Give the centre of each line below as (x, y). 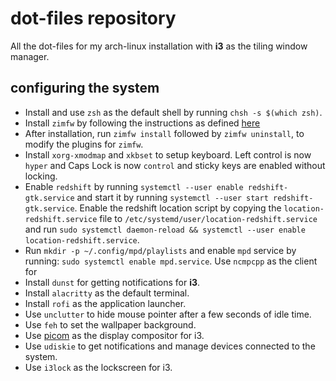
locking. (41, 176)
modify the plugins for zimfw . (84, 144)
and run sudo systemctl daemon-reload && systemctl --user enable (165, 229)
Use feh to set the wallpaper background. (110, 324)
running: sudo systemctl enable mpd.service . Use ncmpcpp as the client (171, 261)
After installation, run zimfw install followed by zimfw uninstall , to (164, 133)
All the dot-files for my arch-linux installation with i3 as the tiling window (159, 46)
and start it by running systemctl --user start (172, 197)
